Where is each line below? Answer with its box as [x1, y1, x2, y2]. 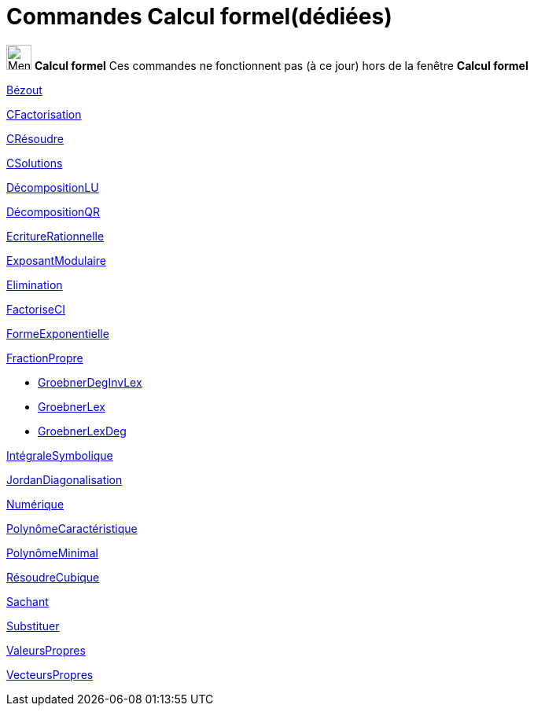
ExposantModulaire [6, 253, 106, 267]
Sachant [6, 594, 49, 608]
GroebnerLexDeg [38, 424, 127, 438]
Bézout [6, 83, 42, 97]
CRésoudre [6, 131, 64, 145]
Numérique [6, 497, 64, 511]
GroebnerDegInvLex [38, 375, 142, 389]
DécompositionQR [6, 204, 101, 218]
